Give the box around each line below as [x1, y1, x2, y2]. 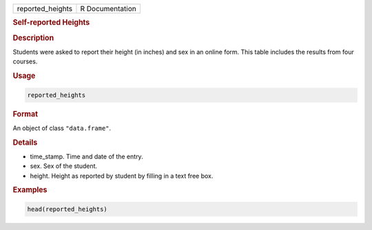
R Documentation [80, 4, 137, 13]
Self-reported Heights [12, 18, 90, 28]
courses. [12, 57, 38, 65]
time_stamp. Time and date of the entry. [30, 152, 144, 160]
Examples [12, 185, 48, 195]
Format [12, 109, 38, 118]
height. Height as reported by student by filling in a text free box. [30, 171, 214, 180]
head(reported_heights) [27, 205, 108, 213]
